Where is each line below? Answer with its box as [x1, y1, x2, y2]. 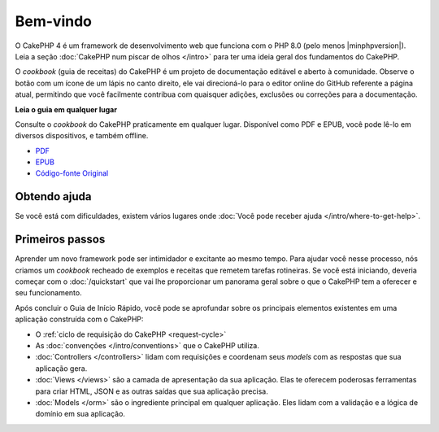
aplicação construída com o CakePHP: [15, 314, 144, 325]
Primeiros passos [15, 233, 106, 247]
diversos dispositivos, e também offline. [15, 131, 149, 141]
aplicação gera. [35, 363, 88, 373]
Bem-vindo [15, 12, 93, 30]
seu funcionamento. [15, 288, 82, 298]
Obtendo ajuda [15, 190, 92, 203]
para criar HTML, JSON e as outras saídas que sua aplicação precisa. [35, 386, 268, 396]
